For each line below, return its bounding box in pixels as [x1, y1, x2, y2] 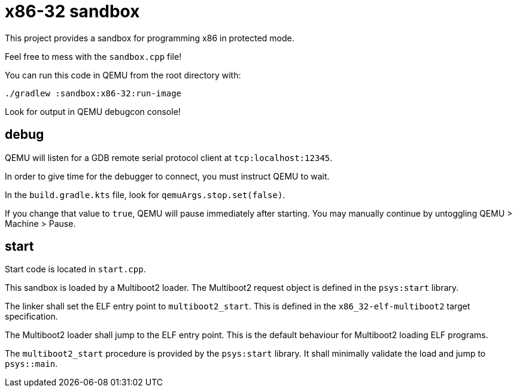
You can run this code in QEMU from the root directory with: [5, 69, 241, 80]
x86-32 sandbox [5, 1, 140, 22]
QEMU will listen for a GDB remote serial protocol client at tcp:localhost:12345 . [5, 152, 333, 163]
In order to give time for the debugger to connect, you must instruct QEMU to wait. [5, 171, 330, 181]
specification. [5, 311, 58, 322]
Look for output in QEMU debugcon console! [5, 106, 181, 117]
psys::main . [5, 358, 58, 369]
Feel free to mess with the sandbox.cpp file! [5, 51, 182, 62]
